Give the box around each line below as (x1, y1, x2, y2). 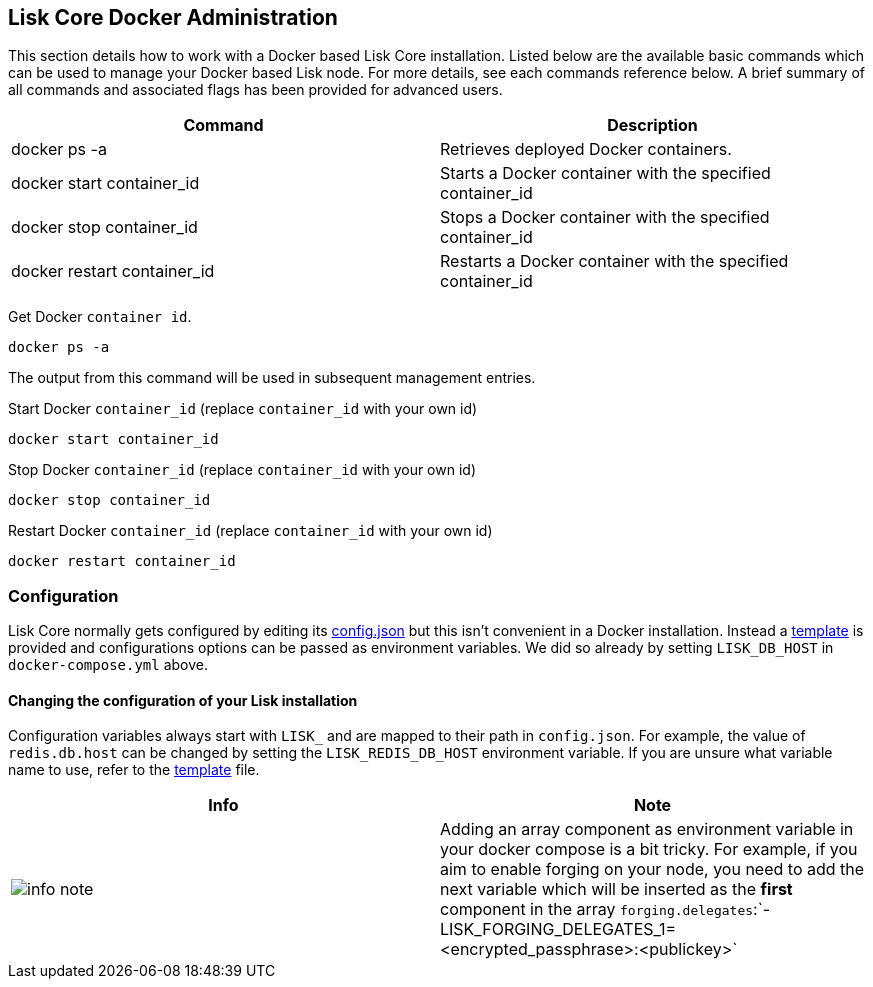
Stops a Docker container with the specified (440, 207, 770, 228)
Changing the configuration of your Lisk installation (8, 691, 358, 709)
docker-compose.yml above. (8, 656, 209, 674)
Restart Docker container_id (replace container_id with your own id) (8, 522, 493, 540)
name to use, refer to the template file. (8, 761, 260, 779)
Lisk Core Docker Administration (8, 5, 338, 30)
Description (607, 115, 698, 136)
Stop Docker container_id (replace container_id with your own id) (8, 461, 476, 479)
